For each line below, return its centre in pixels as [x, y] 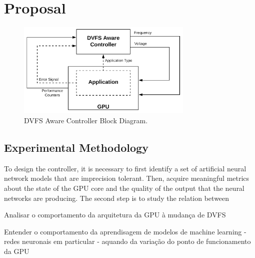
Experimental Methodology [76, 148]
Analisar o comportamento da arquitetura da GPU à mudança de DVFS [115, 215]
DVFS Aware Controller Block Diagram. [86, 120]
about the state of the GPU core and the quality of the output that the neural [124, 188]
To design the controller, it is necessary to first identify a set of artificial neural [125, 168]
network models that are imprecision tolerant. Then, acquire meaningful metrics [127, 178]
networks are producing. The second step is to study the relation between [117, 198]
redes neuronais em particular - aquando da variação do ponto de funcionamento [127, 241]
